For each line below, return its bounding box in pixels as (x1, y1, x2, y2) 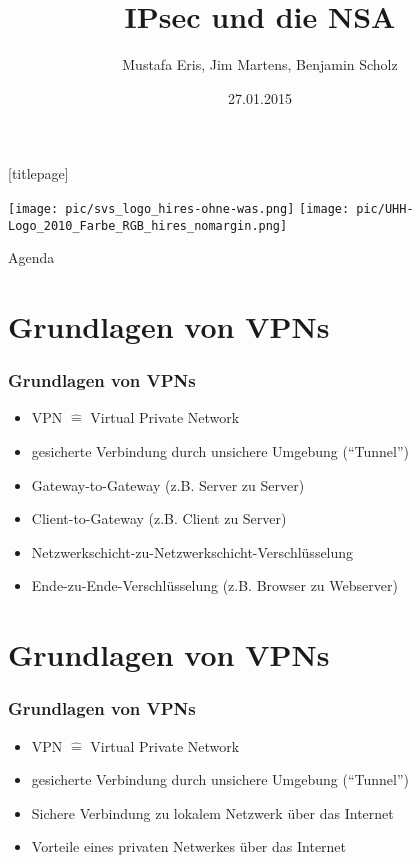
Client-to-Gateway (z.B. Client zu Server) (31, 508, 287, 529)
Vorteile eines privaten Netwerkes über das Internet (31, 836, 347, 857)
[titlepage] (8, 163, 69, 184)
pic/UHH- (356, 201, 414, 216)
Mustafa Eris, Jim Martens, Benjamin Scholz (122, 54, 398, 75)
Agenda (8, 247, 55, 268)
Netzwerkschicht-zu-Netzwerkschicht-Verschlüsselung (31, 541, 354, 562)
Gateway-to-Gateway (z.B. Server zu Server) (31, 474, 305, 495)
